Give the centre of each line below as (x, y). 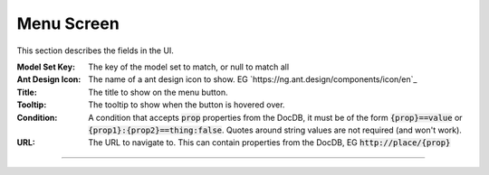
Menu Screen (68, 23)
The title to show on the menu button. (158, 92)
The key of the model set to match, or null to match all (189, 67)
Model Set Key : (46, 67)
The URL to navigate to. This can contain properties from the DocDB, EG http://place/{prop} (269, 143)
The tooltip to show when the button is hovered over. (187, 105)
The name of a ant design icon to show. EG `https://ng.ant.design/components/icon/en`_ (253, 79)
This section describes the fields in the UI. (95, 51)
